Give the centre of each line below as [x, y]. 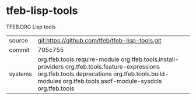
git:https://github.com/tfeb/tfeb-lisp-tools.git [99, 40]
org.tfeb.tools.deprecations [75, 74]
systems [20, 74]
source [18, 40]
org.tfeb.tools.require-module [78, 59]
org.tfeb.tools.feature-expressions [113, 66]
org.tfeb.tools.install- [150, 59]
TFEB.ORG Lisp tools [31, 27]
